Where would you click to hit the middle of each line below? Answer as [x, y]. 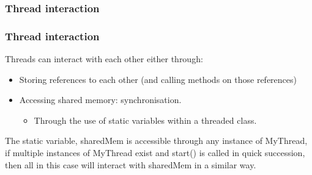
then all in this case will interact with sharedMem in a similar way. [131, 164]
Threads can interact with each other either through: [104, 59]
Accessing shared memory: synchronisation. [100, 100]
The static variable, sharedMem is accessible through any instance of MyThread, [156, 141]
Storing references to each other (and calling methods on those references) [158, 79]
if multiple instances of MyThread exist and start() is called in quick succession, [155, 153]
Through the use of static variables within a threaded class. [145, 120]
